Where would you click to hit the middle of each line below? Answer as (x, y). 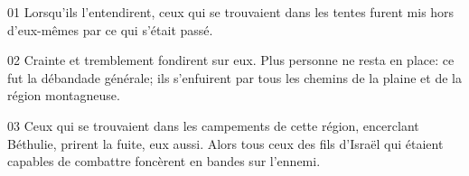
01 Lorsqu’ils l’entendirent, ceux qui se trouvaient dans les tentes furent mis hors (231, 12)
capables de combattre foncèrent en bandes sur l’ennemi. (164, 161)
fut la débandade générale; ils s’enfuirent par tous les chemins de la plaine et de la (234, 77)
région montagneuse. (64, 95)
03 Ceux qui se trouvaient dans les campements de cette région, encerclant (213, 125)
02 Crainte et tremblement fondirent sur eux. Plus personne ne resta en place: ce (231, 60)
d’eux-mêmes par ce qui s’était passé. (110, 29)
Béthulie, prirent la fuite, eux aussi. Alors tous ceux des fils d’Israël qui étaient (225, 143)
